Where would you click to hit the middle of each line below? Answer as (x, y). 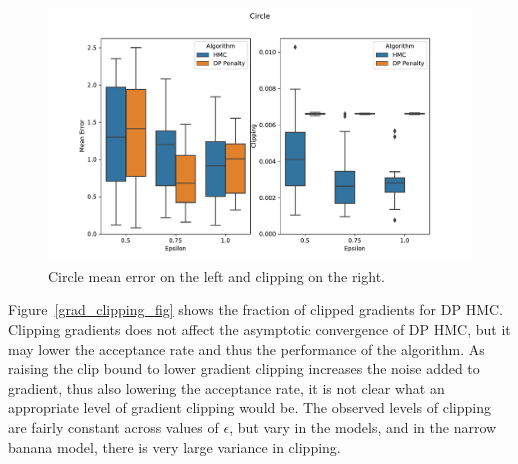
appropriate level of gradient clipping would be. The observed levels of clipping (249, 407)
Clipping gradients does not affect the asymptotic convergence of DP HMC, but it (259, 329)
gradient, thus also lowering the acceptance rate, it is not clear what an (226, 387)
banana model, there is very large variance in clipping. (174, 446)
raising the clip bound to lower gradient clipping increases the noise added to (244, 368)
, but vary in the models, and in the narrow (363, 426)
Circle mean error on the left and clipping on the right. (216, 275)
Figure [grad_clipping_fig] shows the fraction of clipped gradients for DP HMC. (255, 309)
